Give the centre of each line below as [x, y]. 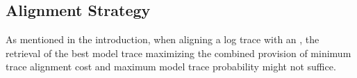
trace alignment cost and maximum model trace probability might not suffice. [171, 67]
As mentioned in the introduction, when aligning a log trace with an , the [163, 39]
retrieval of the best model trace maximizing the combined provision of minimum [178, 53]
